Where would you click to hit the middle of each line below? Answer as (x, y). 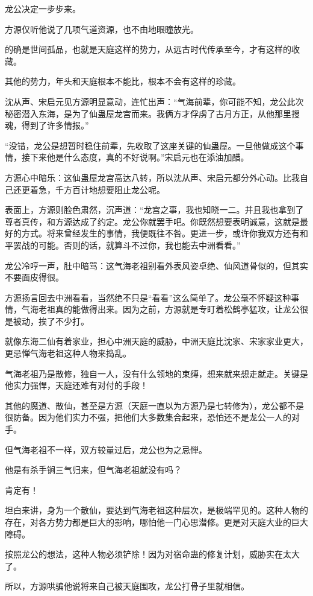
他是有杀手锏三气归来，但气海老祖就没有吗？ (93, 470)
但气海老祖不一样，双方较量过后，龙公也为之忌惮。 (106, 449)
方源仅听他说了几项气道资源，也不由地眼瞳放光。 (102, 29)
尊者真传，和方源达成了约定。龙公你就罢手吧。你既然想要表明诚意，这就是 (152, 221)
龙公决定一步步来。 (43, 8)
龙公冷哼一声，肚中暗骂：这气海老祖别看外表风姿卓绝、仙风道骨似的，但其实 (156, 265)
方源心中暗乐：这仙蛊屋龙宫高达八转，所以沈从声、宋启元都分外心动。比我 (152, 177)
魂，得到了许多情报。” (47, 125)
